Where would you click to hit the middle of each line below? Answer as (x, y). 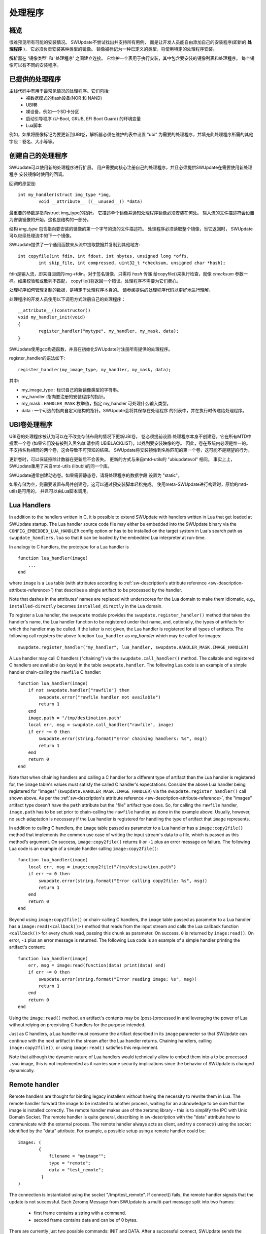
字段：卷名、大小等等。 (33, 141)
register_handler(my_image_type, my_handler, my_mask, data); (95, 369)
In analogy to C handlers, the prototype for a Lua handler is (69, 547)
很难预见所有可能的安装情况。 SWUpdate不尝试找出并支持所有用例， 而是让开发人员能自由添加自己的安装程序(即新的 (128, 42)
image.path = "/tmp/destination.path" (75, 718)
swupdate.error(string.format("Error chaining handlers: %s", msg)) (123, 739)
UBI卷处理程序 (31, 424)
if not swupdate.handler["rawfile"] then (79, 690)
